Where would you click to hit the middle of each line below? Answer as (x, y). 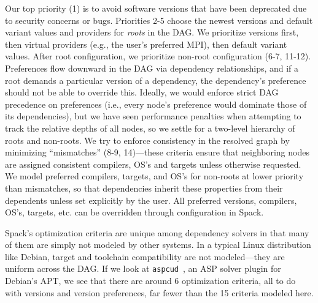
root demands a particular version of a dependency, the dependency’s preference (156, 80)
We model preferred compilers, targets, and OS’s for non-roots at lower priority (154, 176)
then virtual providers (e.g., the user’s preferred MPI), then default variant (146, 44)
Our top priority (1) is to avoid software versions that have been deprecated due (156, 8)
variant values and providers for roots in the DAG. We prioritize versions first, (152, 32)
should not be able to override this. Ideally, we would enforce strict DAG (142, 92)
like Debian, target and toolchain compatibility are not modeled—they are (145, 256)
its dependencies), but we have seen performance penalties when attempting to (153, 116)
